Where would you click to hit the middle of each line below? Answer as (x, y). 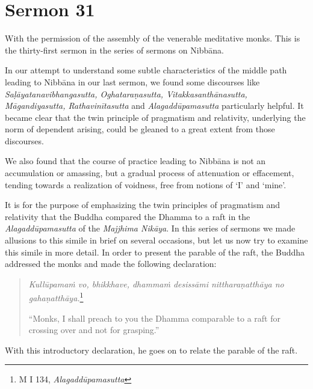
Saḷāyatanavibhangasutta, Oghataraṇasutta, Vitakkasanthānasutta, (126, 93)
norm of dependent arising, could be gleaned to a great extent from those (140, 129)
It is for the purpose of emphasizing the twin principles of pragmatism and (143, 205)
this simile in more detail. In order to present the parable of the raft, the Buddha (155, 252)
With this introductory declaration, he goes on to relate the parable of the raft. (151, 350)
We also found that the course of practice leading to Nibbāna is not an (135, 161)
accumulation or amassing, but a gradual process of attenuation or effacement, (150, 173)
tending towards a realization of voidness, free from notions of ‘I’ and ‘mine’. (146, 184)
